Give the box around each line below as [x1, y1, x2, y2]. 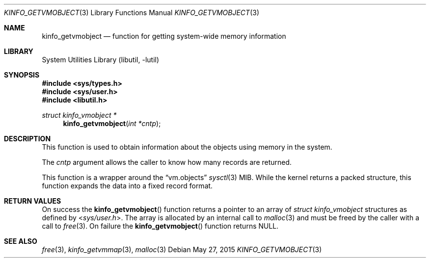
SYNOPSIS [4, 71, 40, 79]
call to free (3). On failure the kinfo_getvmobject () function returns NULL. [42, 222, 279, 230]
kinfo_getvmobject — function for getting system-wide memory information [42, 32, 286, 40]
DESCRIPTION [4, 134, 51, 143]
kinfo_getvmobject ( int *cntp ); [63, 119, 161, 128]
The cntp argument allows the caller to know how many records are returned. [42, 158, 292, 166]
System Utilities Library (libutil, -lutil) [42, 55, 160, 64]
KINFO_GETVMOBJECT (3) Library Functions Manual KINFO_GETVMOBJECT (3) [4, 8, 259, 17]
